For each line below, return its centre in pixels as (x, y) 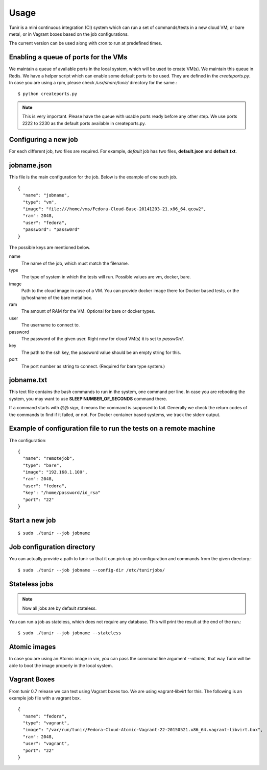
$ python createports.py (48, 94)
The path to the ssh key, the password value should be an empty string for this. (101, 352)
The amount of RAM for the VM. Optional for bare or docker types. (88, 311)
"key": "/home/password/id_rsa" (61, 493)
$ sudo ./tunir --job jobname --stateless (70, 633)
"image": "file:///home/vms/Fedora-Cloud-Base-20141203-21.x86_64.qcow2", (115, 209)
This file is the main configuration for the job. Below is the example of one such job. (93, 177)
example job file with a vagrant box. (45, 698)
